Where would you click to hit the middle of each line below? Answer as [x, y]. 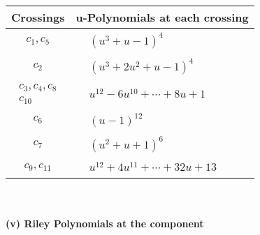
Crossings [38, 17]
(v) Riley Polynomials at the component [105, 223]
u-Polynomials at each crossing [162, 17]
